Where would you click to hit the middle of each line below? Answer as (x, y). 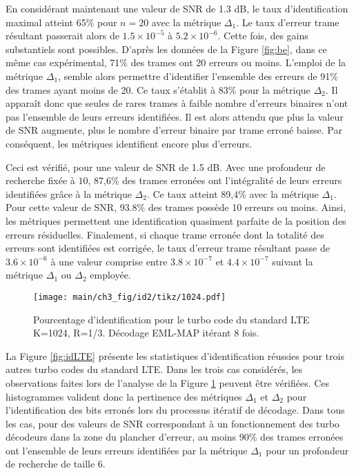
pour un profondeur (307, 450)
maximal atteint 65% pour (61, 22)
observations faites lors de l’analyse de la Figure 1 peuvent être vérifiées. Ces (168, 382)
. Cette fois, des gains (263, 36)
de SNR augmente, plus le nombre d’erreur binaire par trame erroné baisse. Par (174, 130)
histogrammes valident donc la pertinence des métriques (124, 396)
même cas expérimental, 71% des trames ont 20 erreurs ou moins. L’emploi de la (176, 62)
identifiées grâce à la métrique (69, 193)
